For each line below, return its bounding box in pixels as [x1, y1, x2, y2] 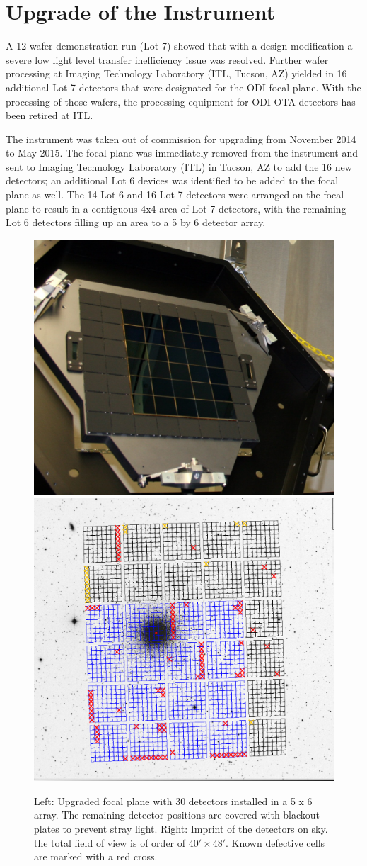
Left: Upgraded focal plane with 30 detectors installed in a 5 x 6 [34, 793, 313, 808]
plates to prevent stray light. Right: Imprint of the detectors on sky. [34, 821, 328, 836]
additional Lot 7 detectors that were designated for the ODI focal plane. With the [6, 79, 361, 94]
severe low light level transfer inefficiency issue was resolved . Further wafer [6, 52, 329, 67]
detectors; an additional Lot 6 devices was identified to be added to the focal [6, 173, 339, 188]
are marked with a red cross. [34, 849, 158, 864]
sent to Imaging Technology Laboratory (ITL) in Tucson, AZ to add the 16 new [6, 159, 352, 174]
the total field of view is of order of [34, 835, 186, 850]
